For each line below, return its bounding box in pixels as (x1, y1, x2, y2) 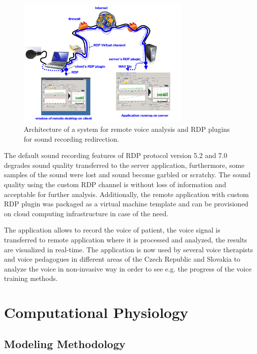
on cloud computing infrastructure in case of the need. (4, 208, 169, 218)
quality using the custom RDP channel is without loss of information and (4, 179, 226, 189)
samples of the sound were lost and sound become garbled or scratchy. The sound (4, 169, 251, 180)
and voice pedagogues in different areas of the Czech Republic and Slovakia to (4, 254, 240, 264)
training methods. (4, 273, 58, 283)
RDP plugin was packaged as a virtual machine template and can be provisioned (4, 198, 249, 209)
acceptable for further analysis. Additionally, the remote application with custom (4, 189, 249, 199)
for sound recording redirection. (24, 133, 119, 144)
